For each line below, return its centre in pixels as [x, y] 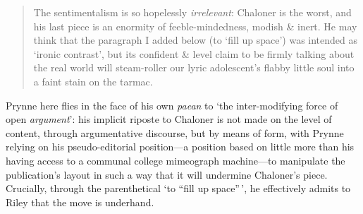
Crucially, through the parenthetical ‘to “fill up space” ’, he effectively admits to [178, 188]
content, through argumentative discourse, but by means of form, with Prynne [175, 132]
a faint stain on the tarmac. [93, 81]
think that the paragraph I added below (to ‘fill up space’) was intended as [196, 40]
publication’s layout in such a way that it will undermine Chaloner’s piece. [167, 174]
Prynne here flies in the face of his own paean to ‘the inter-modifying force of [172, 105]
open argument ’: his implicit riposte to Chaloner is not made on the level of [169, 119]
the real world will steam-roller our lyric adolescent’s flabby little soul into [194, 67]
